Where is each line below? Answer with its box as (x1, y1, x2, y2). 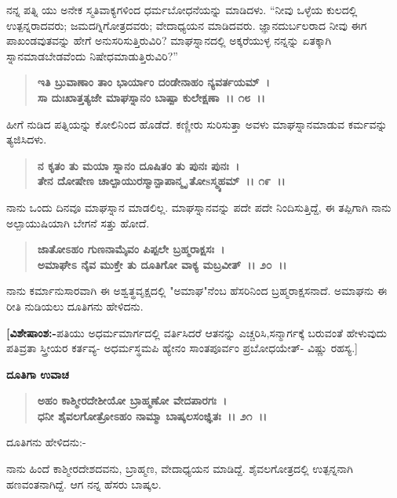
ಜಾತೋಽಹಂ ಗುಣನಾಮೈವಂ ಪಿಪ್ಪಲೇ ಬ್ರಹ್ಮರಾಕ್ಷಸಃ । (37, 241, 225, 257)
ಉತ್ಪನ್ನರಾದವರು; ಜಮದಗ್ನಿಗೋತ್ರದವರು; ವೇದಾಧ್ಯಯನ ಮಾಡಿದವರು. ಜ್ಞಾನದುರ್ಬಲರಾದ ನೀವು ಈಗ (6, 16, 367, 33)
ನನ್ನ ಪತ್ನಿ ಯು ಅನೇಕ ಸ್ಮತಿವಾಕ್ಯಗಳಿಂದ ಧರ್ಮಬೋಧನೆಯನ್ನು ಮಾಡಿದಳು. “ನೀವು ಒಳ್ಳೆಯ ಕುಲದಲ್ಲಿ (6, 2, 358, 17)
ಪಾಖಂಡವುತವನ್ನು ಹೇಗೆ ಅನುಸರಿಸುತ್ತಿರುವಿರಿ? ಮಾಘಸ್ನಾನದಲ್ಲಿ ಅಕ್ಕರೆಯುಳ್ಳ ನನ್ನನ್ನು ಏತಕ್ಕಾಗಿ (6, 32, 332, 49)
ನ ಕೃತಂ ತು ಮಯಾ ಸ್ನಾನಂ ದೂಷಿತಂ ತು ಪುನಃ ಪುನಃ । (37, 157, 240, 173)
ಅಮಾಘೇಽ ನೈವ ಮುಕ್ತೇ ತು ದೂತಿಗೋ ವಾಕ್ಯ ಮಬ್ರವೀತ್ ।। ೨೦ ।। (37, 256, 287, 272)
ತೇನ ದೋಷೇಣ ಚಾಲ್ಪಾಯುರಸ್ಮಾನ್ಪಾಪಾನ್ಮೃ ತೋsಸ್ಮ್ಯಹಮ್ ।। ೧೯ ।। (37, 173, 286, 189)
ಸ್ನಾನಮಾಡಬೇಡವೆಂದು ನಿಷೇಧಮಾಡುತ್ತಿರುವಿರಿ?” (6, 47, 178, 64)
